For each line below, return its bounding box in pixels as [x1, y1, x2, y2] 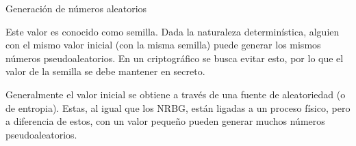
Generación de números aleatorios [5, 1, 147, 15]
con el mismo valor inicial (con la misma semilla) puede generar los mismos [5, 38, 321, 52]
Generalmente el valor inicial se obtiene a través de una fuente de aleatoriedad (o [5, 87, 346, 101]
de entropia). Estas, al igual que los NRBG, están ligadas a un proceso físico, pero [5, 100, 351, 115]
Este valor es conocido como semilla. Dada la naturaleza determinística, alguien [5, 24, 340, 38]
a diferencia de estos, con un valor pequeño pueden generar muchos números [5, 114, 325, 128]
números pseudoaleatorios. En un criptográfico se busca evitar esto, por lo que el [5, 50, 344, 65]
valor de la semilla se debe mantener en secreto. [5, 64, 205, 78]
